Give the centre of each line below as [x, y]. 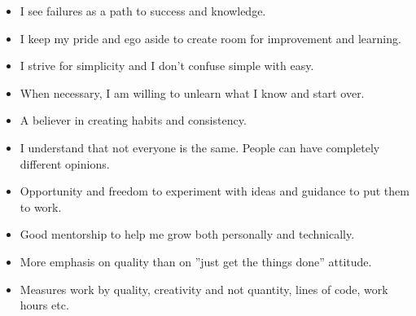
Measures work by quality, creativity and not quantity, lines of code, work [204, 289]
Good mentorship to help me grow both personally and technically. [187, 234]
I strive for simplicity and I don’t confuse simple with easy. [167, 66]
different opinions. [65, 163]
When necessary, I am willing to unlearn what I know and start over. [192, 92]
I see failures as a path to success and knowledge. [143, 11]
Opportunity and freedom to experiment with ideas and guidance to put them [215, 191]
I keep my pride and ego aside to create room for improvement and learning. [210, 38]
